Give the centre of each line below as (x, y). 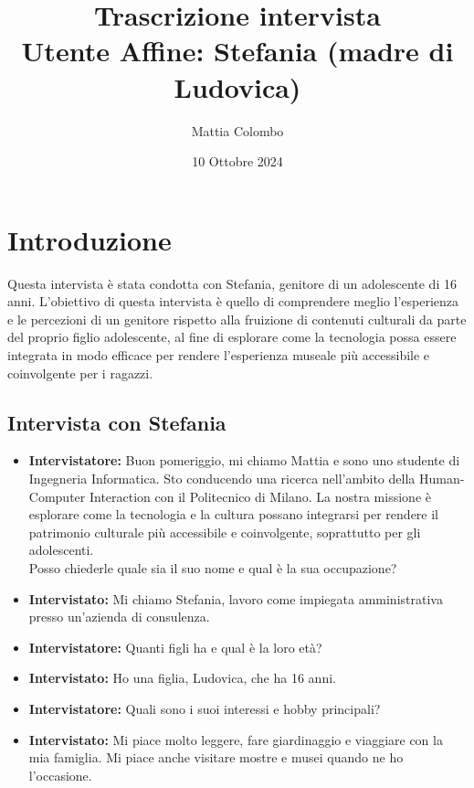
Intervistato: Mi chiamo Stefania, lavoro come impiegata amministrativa (236, 598)
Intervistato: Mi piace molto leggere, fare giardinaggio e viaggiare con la (236, 739)
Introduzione (90, 239)
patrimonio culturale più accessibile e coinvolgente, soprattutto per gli (225, 532)
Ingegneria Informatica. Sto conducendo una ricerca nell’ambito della (222, 478)
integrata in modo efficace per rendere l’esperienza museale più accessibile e (219, 355)
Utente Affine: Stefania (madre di (237, 51)
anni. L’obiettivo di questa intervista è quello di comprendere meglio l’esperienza (233, 301)
